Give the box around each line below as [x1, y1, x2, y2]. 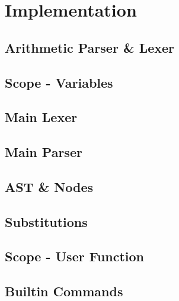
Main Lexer [5, 108, 78, 126]
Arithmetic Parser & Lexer [5, 38, 175, 56]
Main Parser [5, 143, 82, 161]
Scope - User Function [5, 247, 145, 265]
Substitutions [5, 212, 88, 230]
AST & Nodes [5, 177, 93, 196]
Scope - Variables [5, 73, 113, 91]
